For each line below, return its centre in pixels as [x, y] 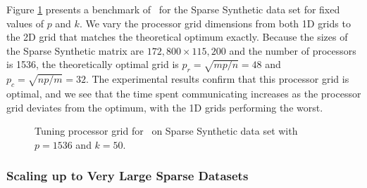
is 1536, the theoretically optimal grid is [93, 64]
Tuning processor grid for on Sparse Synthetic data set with [166, 131]
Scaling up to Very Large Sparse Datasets [127, 176]
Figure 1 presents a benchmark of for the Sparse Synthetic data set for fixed [173, 9]
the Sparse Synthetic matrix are [75, 50]
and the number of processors [293, 50]
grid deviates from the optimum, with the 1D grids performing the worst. [165, 107]
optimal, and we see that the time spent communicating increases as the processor [184, 93]
